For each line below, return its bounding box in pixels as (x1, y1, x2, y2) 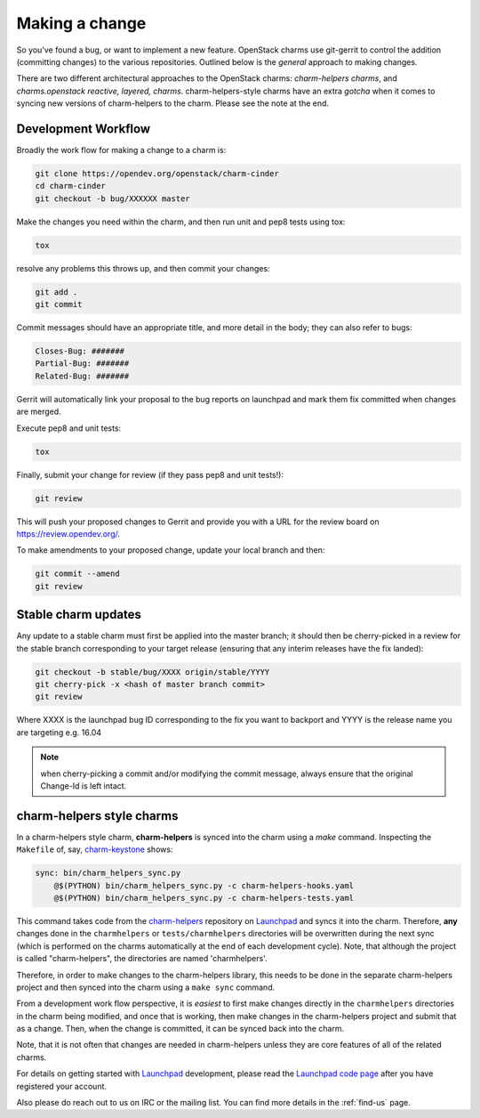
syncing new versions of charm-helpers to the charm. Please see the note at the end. (16, 98, 329, 109)
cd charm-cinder (35, 181, 107, 191)
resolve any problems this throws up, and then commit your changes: (16, 263, 270, 273)
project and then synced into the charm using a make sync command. (16, 982, 276, 992)
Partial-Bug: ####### (35, 359, 130, 369)
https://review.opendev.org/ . (16, 528, 120, 539)
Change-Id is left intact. (40, 780, 127, 791)
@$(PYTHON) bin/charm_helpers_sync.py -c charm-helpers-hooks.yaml (53, 880, 355, 890)
